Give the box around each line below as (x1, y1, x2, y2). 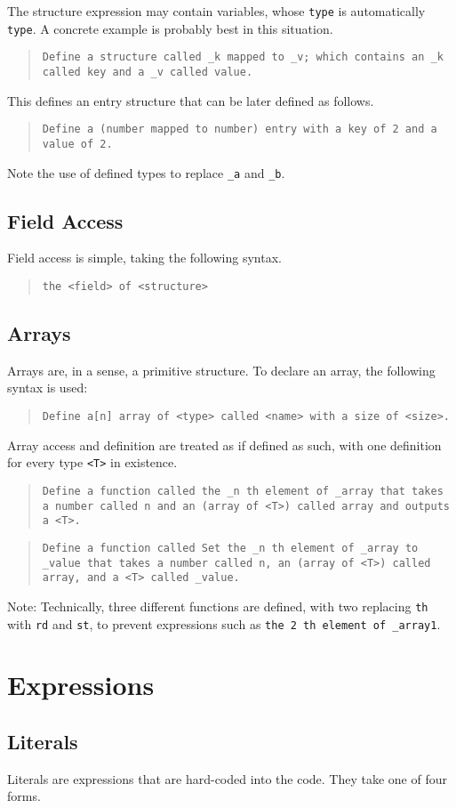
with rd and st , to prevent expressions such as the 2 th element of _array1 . (7, 614, 441, 633)
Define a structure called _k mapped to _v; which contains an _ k (42, 51, 444, 64)
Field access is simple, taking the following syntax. (7, 248, 282, 267)
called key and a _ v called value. (42, 65, 253, 78)
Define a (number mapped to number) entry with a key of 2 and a (42, 123, 437, 136)
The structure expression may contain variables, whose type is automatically (7, 2, 426, 20)
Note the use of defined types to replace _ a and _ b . (7, 163, 285, 182)
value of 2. (42, 137, 113, 150)
